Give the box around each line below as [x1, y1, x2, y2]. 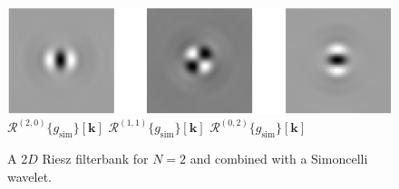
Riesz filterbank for [42, 148, 149, 167]
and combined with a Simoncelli [190, 148, 368, 167]
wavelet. [7, 166, 52, 185]
